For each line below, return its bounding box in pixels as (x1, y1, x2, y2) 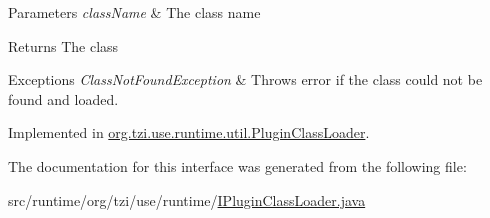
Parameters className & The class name (8, 2, 261, 22)
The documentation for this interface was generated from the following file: (8, 155, 467, 176)
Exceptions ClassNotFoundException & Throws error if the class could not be (8, 69, 483, 90)
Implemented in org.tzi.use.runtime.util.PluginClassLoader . (8, 122, 370, 143)
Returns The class (8, 35, 119, 56)
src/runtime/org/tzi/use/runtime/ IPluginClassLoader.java (8, 189, 366, 210)
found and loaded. (8, 88, 119, 109)
